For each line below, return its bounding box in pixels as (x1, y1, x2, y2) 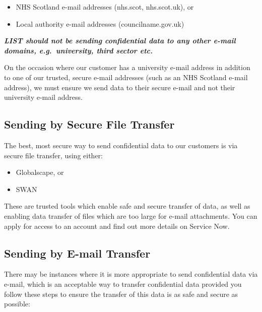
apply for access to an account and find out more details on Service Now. (4, 220, 230, 231)
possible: (4, 298, 30, 309)
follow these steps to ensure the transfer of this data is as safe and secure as (4, 288, 238, 299)
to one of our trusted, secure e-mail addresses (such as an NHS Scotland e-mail (4, 72, 248, 82)
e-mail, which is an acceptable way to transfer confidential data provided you (4, 278, 242, 289)
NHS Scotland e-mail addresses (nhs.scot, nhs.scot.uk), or (16, 2, 194, 12)
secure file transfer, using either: (4, 150, 103, 160)
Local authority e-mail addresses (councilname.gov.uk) (16, 18, 184, 29)
